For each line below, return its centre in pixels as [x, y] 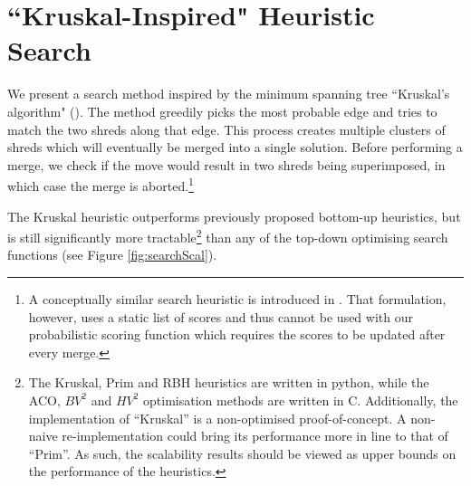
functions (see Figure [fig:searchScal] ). [112, 255]
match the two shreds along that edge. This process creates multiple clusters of [226, 129]
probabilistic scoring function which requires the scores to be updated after [237, 334]
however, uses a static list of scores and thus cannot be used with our [221, 316]
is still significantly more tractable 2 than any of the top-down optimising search [228, 236]
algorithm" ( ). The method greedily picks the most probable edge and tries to [222, 111]
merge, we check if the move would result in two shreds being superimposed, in [226, 164]
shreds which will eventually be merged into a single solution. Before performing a [235, 147]
